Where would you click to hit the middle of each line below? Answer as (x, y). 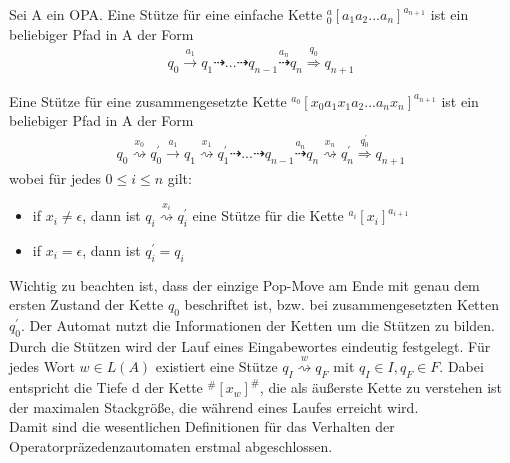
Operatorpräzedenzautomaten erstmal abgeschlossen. (171, 445)
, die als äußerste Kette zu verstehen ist (381, 387)
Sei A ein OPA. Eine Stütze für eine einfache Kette (166, 14)
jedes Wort (42, 366)
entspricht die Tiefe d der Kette (106, 387)
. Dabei (461, 366)
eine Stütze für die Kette (268, 215)
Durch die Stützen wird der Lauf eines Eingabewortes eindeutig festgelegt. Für (250, 345)
